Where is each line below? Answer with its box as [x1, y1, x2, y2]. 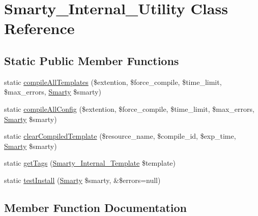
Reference [4, 18, 75, 39]
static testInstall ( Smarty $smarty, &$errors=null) [4, 174, 161, 185]
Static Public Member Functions [4, 52, 179, 68]
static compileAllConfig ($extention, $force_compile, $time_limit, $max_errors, [4, 103, 254, 114]
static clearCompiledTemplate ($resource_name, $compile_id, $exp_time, [4, 131, 236, 141]
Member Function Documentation [4, 199, 187, 215]
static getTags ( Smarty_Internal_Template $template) [4, 158, 176, 168]
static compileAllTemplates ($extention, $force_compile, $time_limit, [4, 76, 222, 87]
